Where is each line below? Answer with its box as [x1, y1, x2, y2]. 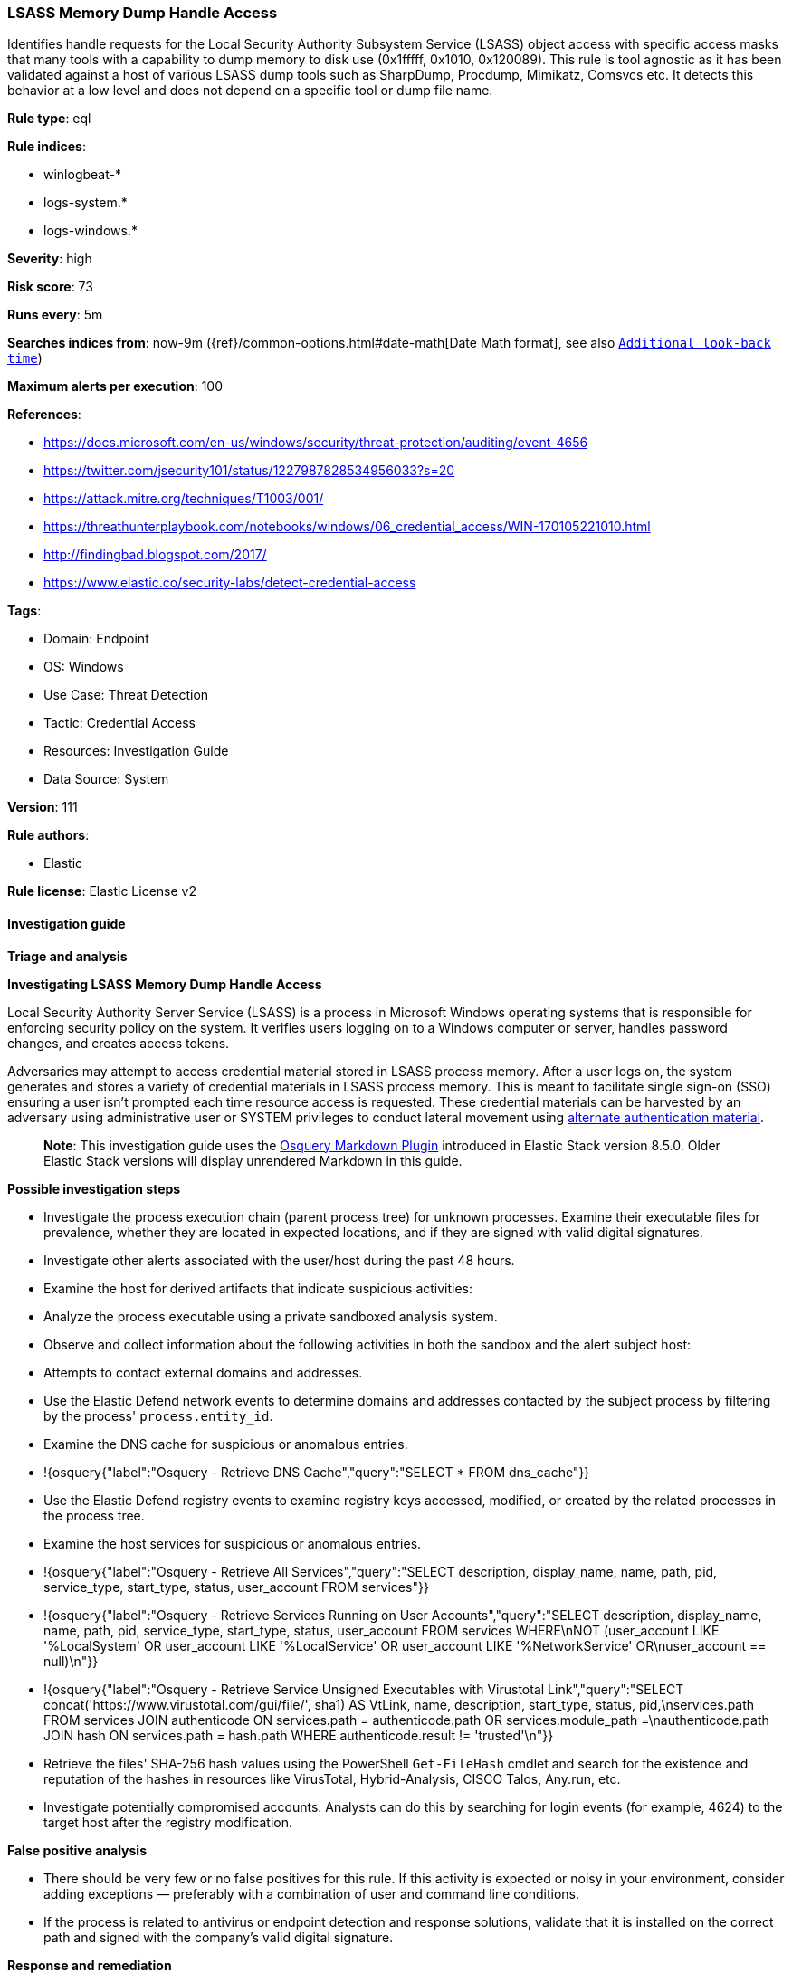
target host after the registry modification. [43, 1814, 293, 1830]
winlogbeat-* [43, 167, 121, 183]
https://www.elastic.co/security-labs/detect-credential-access [43, 575, 416, 591]
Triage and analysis [7, 948, 128, 964]
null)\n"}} [43, 1653, 99, 1669]
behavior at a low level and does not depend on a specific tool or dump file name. [7, 82, 493, 99]
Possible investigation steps [7, 1180, 181, 1196]
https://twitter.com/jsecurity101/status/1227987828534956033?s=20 [43, 462, 455, 479]
